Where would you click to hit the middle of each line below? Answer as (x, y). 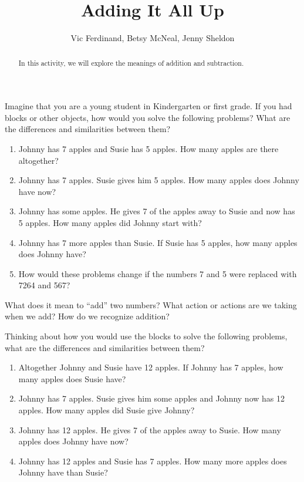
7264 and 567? (44, 285)
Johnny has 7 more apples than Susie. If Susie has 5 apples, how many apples (158, 242)
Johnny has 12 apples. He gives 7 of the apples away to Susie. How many (150, 429)
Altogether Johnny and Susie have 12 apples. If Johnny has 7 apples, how (151, 367)
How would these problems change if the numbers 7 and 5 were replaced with (158, 273)
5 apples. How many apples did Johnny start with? (110, 222)
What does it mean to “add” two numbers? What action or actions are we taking (151, 304)
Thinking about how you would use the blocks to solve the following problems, (146, 336)
